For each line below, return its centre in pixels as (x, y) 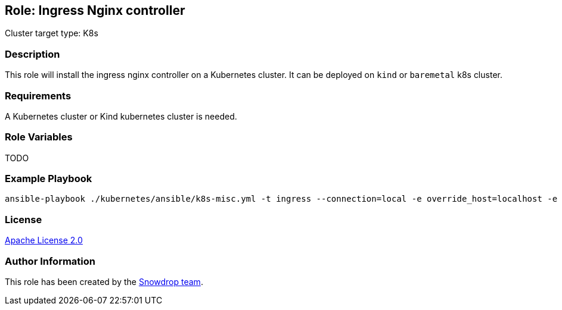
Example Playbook (49, 179)
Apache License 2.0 (44, 240)
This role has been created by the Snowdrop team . (104, 281)
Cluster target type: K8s (52, 33)
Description (32, 54)
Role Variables (39, 137)
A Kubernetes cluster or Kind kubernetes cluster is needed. (121, 116)
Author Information (50, 261)
